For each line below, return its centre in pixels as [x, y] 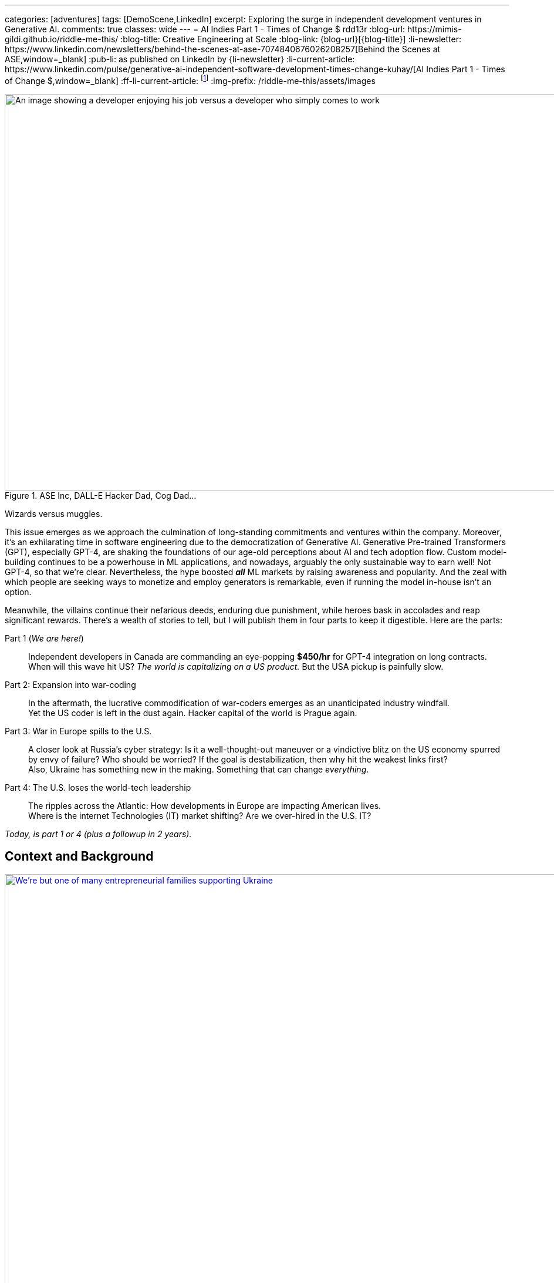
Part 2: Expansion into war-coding [70, 684]
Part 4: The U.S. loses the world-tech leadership [98, 787]
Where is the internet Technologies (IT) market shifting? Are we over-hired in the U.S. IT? [200, 815]
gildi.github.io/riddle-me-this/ [62, 39]
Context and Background [79, 857]
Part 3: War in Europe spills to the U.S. [78, 731]
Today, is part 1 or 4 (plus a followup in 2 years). [98, 834]
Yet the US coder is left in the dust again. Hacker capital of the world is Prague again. [193, 713]
